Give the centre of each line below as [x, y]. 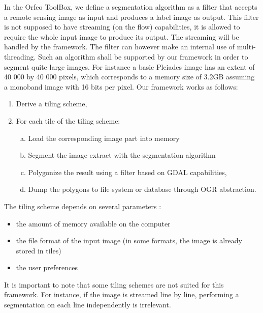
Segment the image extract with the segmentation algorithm [122, 155]
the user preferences [47, 267]
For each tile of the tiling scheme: [68, 120]
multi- [246, 47]
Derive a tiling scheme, [52, 104]
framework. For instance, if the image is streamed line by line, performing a [122, 294]
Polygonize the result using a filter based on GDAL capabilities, [127, 172]
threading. [20, 56]
